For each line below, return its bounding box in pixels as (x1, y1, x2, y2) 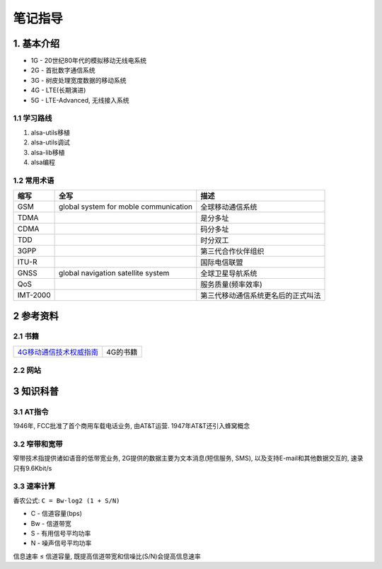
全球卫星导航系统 (200, 269, 257, 279)
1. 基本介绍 (13, 38, 60, 50)
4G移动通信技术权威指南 (17, 347, 99, 357)
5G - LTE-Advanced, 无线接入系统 (30, 96, 129, 104)
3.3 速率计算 (13, 481, 56, 491)
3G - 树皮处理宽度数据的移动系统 (30, 76, 127, 84)
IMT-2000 (17, 290, 51, 300)
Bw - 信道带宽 (30, 519, 71, 527)
